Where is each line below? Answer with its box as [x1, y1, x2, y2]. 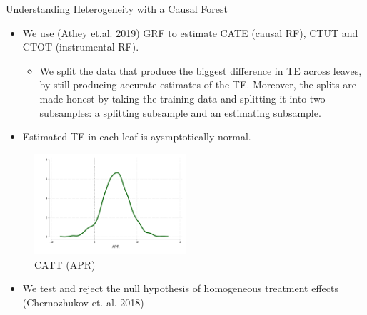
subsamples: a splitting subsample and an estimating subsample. [39, 105, 321, 120]
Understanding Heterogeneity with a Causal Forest [6, 1, 228, 16]
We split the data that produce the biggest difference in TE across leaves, [39, 63, 362, 78]
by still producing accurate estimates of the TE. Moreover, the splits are [39, 77, 356, 92]
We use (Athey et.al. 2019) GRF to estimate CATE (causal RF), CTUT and [22, 25, 358, 40]
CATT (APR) [34, 257, 96, 272]
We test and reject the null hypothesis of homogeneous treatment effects [22, 281, 338, 296]
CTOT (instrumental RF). [22, 39, 139, 54]
